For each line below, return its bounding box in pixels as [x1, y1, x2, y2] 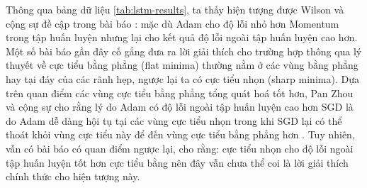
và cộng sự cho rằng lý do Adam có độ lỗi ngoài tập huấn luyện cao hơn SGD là [6, 99, 354, 114]
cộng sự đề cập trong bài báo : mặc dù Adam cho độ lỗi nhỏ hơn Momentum [6, 16, 339, 31]
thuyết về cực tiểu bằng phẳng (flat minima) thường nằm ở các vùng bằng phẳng [6, 57, 358, 72]
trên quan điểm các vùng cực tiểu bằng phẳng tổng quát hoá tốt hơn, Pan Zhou [6, 85, 354, 100]
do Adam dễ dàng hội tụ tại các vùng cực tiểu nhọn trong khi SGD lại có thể [6, 113, 342, 128]
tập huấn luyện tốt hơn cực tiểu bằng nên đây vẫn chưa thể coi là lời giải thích [6, 155, 349, 170]
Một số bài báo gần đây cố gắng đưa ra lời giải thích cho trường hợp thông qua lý [6, 43, 362, 58]
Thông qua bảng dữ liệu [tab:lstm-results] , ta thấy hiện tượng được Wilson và [6, 2, 344, 16]
